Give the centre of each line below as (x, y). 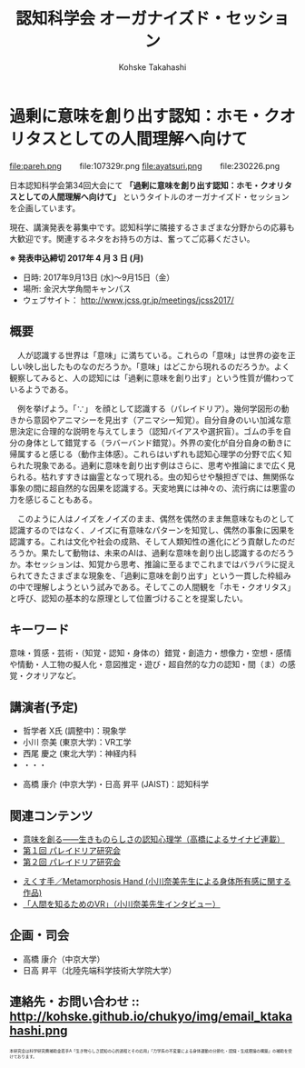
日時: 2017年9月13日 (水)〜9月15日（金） (98, 277)
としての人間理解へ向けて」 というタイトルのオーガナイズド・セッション (153, 196)
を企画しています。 (45, 208)
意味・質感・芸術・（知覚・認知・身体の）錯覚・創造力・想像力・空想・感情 (151, 653)
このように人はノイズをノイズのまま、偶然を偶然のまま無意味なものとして (156, 518)
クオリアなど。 (53, 676)
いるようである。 (41, 389)
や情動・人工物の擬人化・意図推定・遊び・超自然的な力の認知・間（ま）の (148, 664)
